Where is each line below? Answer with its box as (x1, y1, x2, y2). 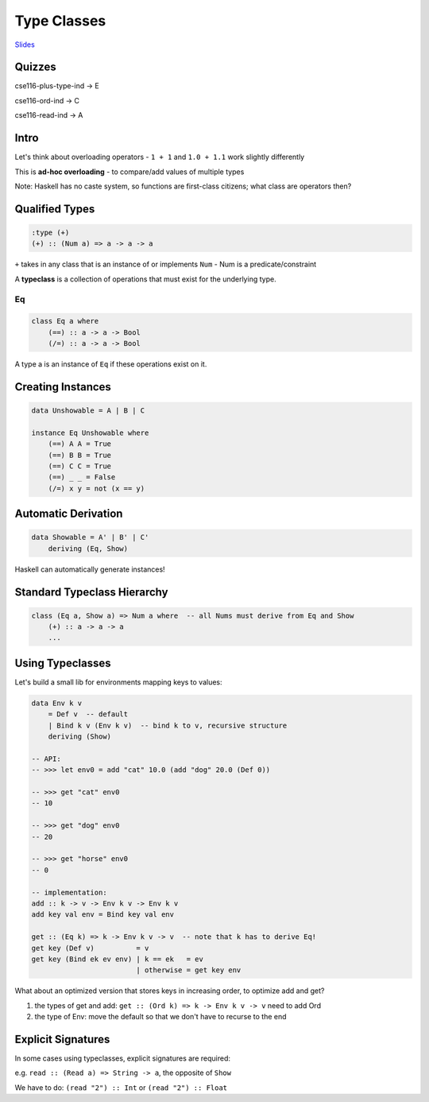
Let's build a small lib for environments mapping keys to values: (14, 677, 222, 687)
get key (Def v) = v (31, 943, 149, 953)
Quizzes (14, 60, 56, 74)
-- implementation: (31, 887, 107, 897)
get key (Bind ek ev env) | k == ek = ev (31, 954, 204, 964)
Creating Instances (14, 380, 111, 394)
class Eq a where (31, 316, 99, 326)
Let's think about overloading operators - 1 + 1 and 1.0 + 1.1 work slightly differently (14, 152, 305, 162)
